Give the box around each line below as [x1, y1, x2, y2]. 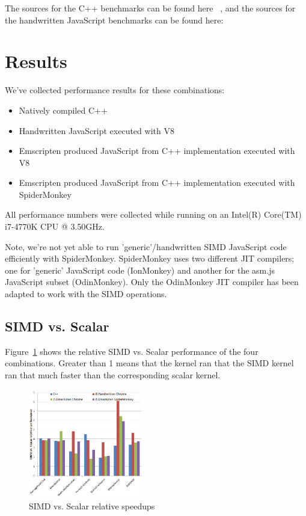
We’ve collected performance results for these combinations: [5, 84, 225, 96]
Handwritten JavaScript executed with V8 [19, 124, 174, 137]
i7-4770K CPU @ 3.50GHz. [5, 220, 105, 233]
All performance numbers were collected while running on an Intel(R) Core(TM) [5, 208, 302, 221]
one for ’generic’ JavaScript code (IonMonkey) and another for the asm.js [5, 263, 275, 276]
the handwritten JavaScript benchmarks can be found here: [5, 13, 224, 26]
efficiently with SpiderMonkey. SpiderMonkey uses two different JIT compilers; [5, 252, 295, 265]
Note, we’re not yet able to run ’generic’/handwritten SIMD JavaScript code [5, 240, 287, 253]
